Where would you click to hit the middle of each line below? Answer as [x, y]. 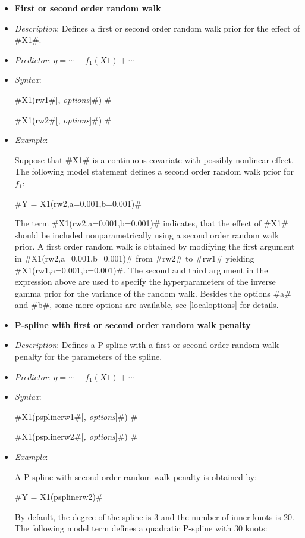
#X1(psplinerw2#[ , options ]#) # [76, 436]
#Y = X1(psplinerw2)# [59, 497]
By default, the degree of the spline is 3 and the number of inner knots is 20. [154, 516]
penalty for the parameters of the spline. [88, 357]
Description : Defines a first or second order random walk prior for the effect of [157, 28]
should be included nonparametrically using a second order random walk [147, 234]
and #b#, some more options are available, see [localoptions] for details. [147, 305]
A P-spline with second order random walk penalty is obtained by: [136, 476]
